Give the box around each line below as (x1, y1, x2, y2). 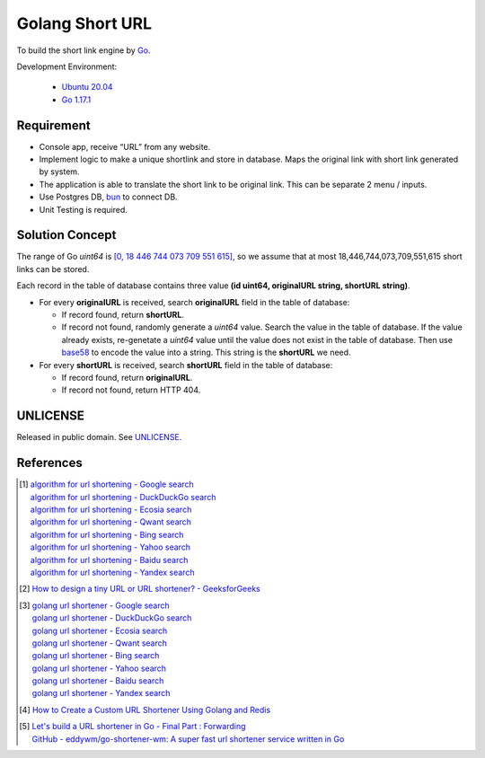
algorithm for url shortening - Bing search (30, 529, 184, 540)
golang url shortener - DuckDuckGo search (31, 613, 192, 623)
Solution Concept (16, 227, 117, 242)
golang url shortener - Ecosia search (31, 625, 168, 636)
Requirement (16, 118, 92, 133)
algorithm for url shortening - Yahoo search (30, 542, 191, 552)
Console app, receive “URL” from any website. (39, 141, 211, 152)
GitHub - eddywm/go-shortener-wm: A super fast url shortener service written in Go (31, 733, 345, 745)
